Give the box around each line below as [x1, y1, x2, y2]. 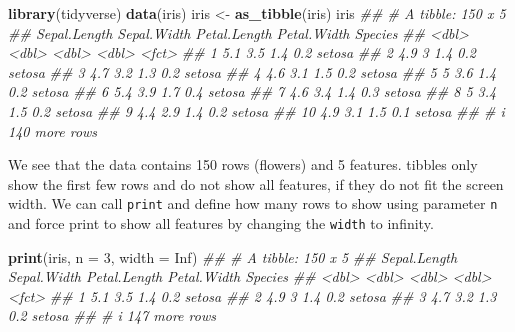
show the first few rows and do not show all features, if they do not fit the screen [8, 173, 504, 194]
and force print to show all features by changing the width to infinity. [8, 213, 434, 233]
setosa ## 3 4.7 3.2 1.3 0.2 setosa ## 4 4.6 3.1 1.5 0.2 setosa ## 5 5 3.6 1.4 [8, 61, 497, 82]
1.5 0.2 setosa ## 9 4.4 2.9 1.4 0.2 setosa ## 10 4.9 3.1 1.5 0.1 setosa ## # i [8, 100, 505, 121]
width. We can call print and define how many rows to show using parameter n [8, 193, 498, 214]
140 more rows [8, 120, 98, 141]
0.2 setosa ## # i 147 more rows [8, 305, 216, 326]
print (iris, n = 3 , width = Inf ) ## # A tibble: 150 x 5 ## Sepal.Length [8, 246, 458, 267]
